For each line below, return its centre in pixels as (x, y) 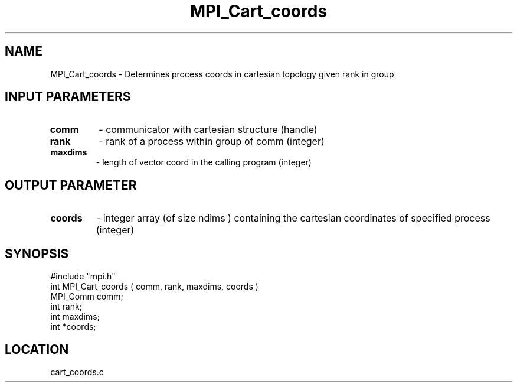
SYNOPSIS (37, 253)
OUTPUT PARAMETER (71, 185)
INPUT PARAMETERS (68, 97)
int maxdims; (75, 317)
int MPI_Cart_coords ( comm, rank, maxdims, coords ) (154, 287)
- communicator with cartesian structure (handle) (208, 130)
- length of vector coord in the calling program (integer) (204, 162)
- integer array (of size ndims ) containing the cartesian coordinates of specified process (293, 218)
